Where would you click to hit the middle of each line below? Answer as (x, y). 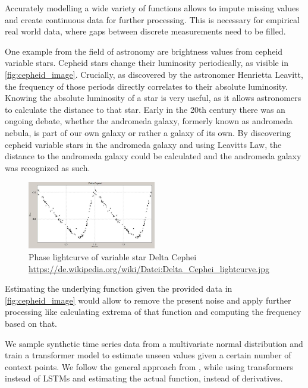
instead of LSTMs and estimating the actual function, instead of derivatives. (144, 378)
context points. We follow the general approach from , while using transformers (149, 366)
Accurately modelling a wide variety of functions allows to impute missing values (152, 8)
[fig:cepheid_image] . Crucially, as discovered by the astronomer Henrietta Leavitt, (154, 74)
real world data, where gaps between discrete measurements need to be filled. (145, 31)
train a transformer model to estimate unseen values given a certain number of (148, 355)
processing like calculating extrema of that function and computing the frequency (153, 312)
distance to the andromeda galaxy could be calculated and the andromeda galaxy (153, 156)
